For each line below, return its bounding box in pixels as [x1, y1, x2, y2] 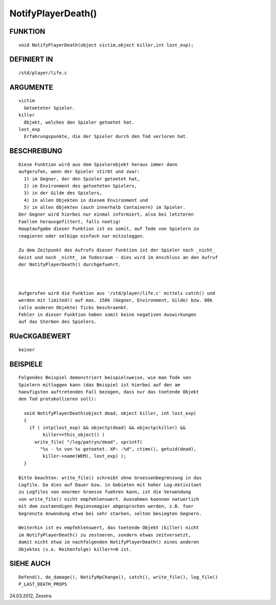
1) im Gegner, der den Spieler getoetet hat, [24, 176, 140, 181]
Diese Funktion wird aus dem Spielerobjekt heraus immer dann [18, 161, 178, 167]
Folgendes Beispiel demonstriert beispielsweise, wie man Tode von [18, 375, 191, 381]
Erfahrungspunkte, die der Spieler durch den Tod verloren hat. [24, 133, 189, 139]
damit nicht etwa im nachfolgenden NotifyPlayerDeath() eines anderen [18, 539, 199, 545]
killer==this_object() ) [42, 432, 105, 438]
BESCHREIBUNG [9, 147, 63, 155]
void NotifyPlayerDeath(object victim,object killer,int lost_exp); [18, 42, 194, 48]
